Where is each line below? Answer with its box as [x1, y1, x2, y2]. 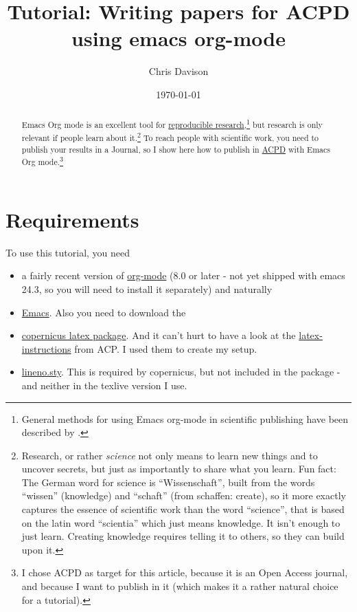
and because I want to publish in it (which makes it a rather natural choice [21, 579, 338, 593]
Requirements [5, 205, 139, 233]
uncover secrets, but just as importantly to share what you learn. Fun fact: [21, 461, 336, 476]
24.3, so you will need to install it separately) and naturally [21, 281, 273, 296]
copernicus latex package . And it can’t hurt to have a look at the [21, 328, 296, 342]
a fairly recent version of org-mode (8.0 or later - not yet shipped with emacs [21, 268, 345, 283]
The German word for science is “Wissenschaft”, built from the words [21, 474, 315, 489]
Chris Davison [148, 64, 209, 78]
